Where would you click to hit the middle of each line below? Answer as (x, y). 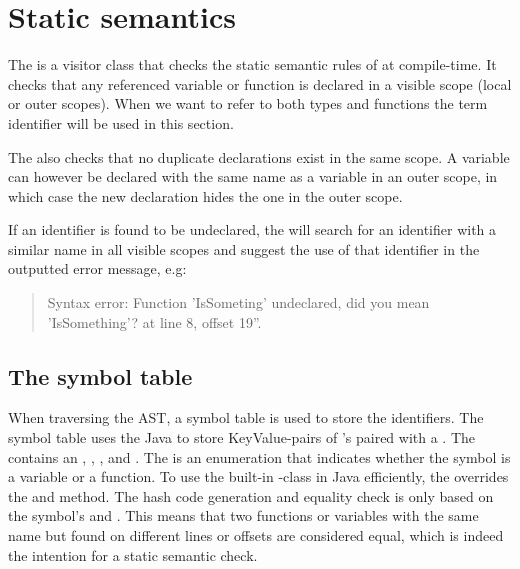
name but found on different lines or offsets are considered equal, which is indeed (256, 535)
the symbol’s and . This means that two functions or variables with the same (243, 515)
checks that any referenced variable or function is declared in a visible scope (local (260, 83)
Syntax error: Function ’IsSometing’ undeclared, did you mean (238, 302)
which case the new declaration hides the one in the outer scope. (205, 195)
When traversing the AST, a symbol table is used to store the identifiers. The (246, 417)
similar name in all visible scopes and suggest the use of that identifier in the (244, 248)
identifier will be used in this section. (121, 122)
